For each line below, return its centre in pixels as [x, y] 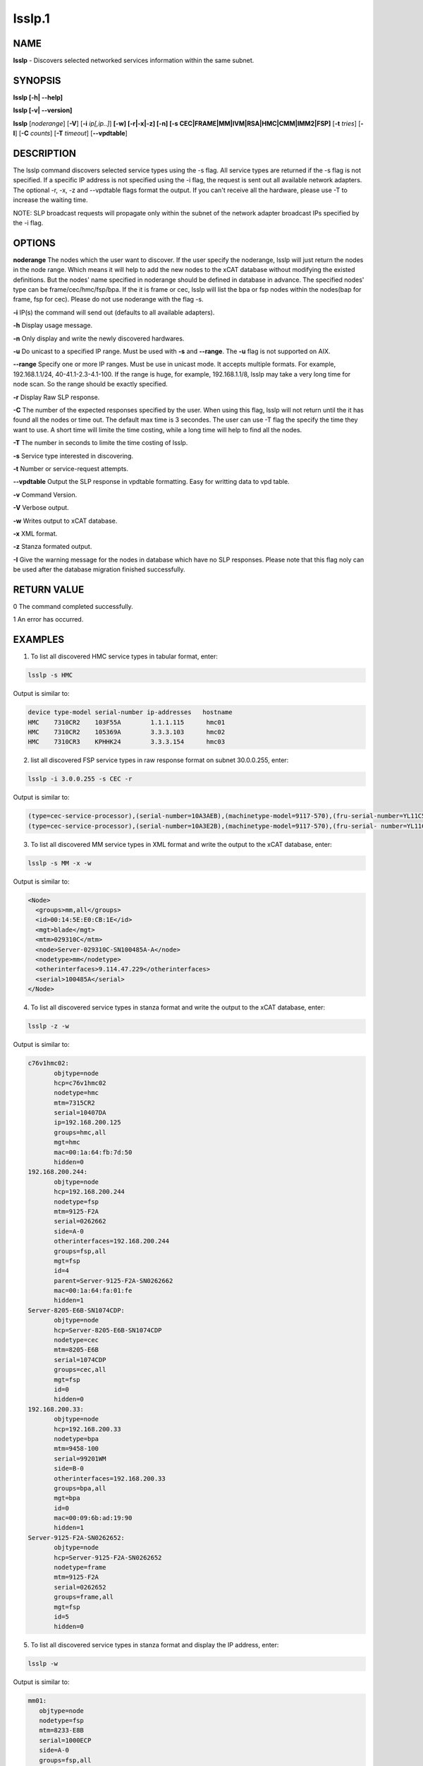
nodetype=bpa [76, 1439]
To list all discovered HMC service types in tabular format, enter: [124, 656]
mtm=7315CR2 [74, 1103]
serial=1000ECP [65, 1740]
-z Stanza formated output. [53, 547]
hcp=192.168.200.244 [89, 1192]
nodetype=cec [76, 1340]
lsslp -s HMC [50, 675]
